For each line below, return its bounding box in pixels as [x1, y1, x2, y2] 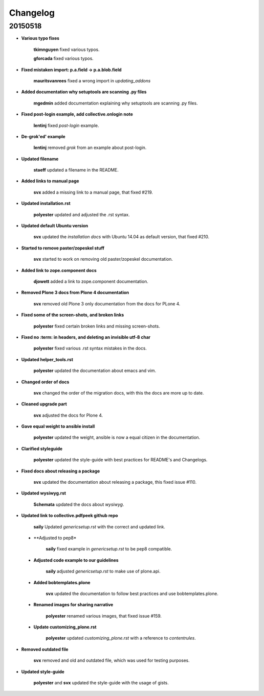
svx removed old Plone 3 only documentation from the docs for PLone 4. [33, 300, 180, 306]
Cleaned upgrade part [21, 401, 67, 407]
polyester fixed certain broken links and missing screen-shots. [33, 323, 160, 329]
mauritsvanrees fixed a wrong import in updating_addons [33, 77, 151, 83]
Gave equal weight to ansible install [21, 423, 95, 429]
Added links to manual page [21, 178, 79, 184]
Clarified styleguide [21, 446, 63, 451]
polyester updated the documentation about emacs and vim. [33, 368, 156, 373]
